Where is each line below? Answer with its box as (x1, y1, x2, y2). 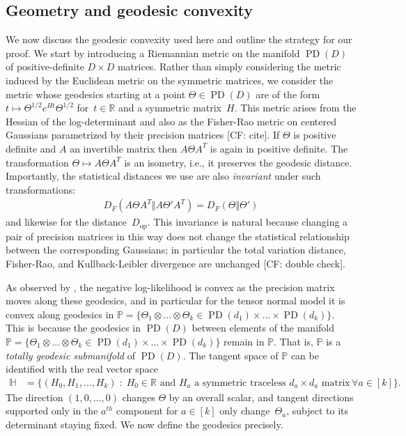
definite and (6, 141, 56, 155)
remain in (224, 334, 265, 348)
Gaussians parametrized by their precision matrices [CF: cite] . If (6, 127, 280, 142)
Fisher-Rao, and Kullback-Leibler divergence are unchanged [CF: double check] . (6, 256, 345, 270)
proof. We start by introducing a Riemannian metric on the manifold (6, 45, 300, 60)
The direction (6, 389, 63, 404)
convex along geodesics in (6, 306, 114, 321)
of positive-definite (6, 59, 84, 74)
